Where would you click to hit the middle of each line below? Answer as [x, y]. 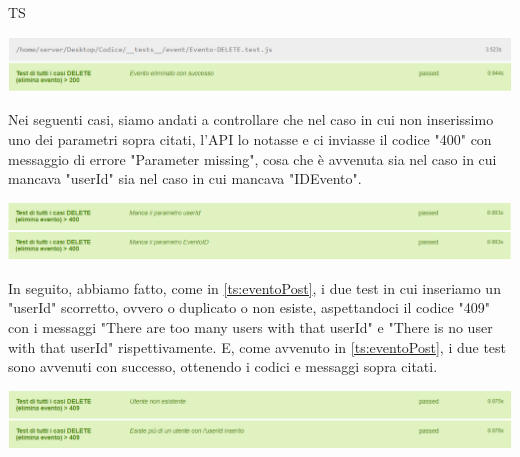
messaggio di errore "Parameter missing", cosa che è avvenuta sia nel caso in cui [252, 158]
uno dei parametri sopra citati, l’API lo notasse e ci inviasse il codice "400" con [250, 138]
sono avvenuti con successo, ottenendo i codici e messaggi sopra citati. [223, 366]
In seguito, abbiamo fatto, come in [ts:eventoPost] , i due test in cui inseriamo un [254, 287]
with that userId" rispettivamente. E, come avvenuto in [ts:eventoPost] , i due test [257, 346]
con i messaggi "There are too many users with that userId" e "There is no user [250, 327]
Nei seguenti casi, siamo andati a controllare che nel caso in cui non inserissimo [251, 119]
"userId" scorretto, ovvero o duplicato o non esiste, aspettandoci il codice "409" [249, 307]
